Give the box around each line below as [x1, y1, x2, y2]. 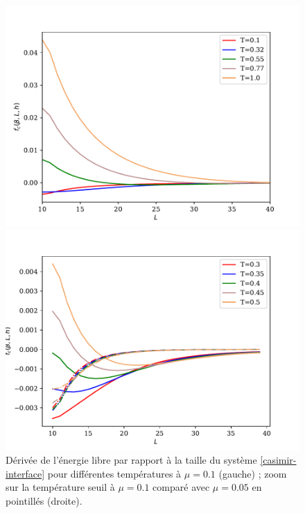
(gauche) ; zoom [218, 466, 287, 480]
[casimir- [260, 453, 297, 467]
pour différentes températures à [47, 466, 182, 480]
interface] [6, 466, 45, 480]
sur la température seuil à [6, 480, 115, 494]
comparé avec [152, 480, 210, 494]
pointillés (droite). [6, 493, 82, 507]
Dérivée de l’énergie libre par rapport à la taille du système [6, 453, 257, 467]
